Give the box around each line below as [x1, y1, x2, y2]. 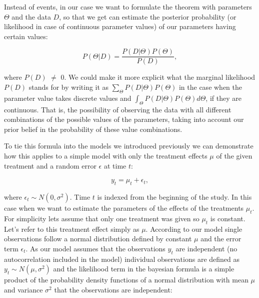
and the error [200, 233, 241, 244]
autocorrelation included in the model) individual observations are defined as [4, 253, 240, 264]
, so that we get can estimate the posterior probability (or [59, 11, 236, 22]
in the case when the [178, 82, 242, 92]
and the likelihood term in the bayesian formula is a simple [53, 263, 234, 274]
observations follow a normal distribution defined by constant [4, 233, 192, 244]
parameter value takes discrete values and [4, 92, 131, 103]
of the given [216, 151, 252, 161]
